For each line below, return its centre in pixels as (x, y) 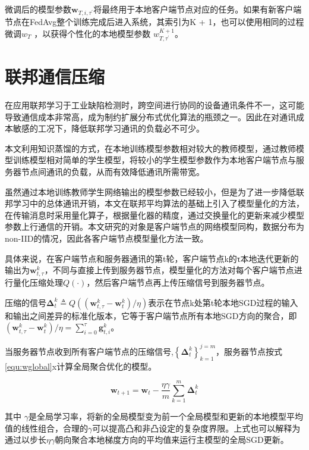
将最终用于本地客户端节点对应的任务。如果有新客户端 (198, 9)
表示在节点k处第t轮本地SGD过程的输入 (223, 302)
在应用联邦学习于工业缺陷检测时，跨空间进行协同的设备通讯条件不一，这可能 (154, 104)
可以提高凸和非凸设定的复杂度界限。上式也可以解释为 (196, 428)
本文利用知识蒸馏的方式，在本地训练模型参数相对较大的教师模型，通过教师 (150, 148)
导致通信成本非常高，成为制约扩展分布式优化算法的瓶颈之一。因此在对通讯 (150, 116)
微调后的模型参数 (38, 9)
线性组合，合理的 (54, 428)
